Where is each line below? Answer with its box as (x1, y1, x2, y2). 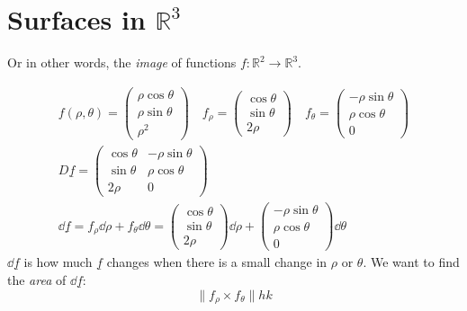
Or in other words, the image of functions (7, 53, 237, 72)
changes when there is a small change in (106, 253, 328, 271)
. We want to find (363, 253, 460, 271)
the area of (7, 270, 67, 289)
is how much (23, 253, 93, 271)
